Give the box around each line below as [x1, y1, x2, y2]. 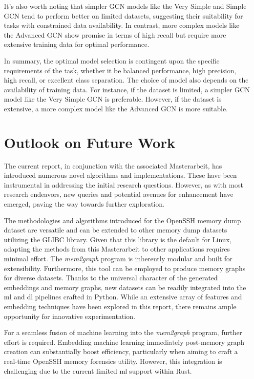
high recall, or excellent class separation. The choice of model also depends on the [4, 75, 249, 85]
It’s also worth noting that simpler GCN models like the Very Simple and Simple [4, 1, 247, 11]
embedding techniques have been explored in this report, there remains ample [4, 301, 236, 311]
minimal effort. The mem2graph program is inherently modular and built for [4, 253, 233, 263]
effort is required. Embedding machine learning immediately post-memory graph [4, 337, 245, 347]
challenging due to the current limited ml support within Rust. [4, 365, 192, 376]
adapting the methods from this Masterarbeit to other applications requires [4, 244, 230, 254]
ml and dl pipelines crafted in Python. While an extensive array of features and [4, 292, 242, 302]
